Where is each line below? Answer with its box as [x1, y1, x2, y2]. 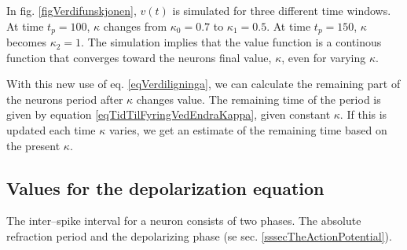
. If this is [339, 106, 387, 123]
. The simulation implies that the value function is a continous [81, 34, 382, 50]
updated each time [6, 122, 96, 138]
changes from [103, 17, 167, 34]
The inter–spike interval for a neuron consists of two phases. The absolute [6, 212, 361, 229]
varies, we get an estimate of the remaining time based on [108, 122, 387, 138]
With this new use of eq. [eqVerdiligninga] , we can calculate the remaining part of [6, 75, 401, 92]
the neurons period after [6, 90, 123, 107]
